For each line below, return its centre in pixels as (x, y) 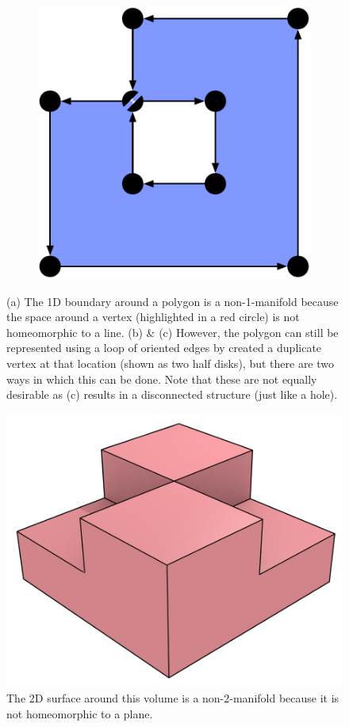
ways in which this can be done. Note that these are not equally (162, 379)
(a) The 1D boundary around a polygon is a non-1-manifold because (173, 301)
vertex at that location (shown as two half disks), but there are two (171, 363)
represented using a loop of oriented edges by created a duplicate (164, 348)
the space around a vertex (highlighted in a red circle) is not (153, 317)
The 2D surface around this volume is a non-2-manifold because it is (173, 698)
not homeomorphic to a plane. (80, 713)
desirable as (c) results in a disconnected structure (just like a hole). (172, 394)
